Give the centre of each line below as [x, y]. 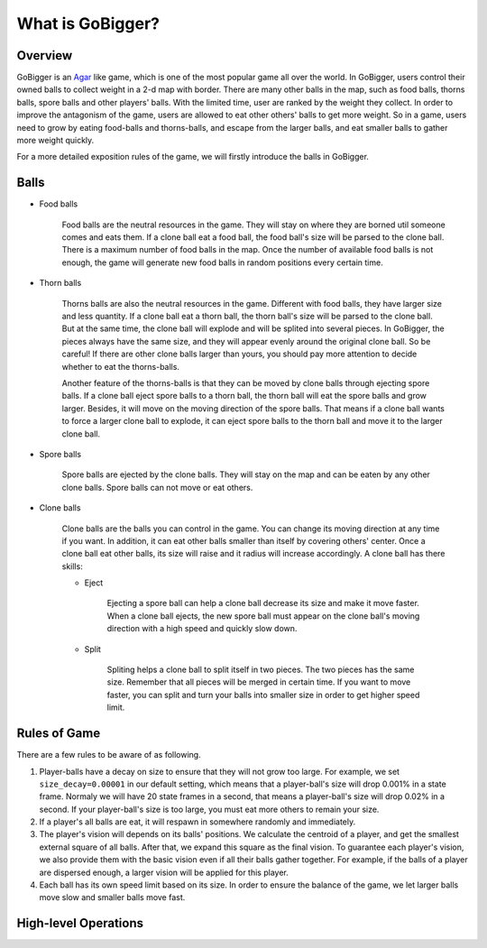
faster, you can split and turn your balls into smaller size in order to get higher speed [263, 695]
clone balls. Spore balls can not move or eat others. [157, 487]
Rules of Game [59, 734]
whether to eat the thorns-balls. [121, 366]
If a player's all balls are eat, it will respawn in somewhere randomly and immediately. [198, 822]
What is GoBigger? [88, 23]
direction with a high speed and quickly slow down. [202, 629]
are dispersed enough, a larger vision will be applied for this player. [164, 872]
